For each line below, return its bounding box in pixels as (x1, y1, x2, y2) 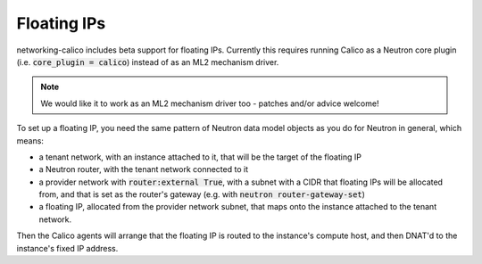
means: (16, 135, 45, 146)
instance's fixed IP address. (16, 243, 119, 253)
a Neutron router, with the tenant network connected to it (38, 164, 249, 175)
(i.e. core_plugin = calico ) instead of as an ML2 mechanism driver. (16, 56, 279, 67)
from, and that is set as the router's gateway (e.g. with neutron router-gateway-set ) (38, 189, 366, 200)
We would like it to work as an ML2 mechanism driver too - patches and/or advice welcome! (40, 98, 379, 109)
